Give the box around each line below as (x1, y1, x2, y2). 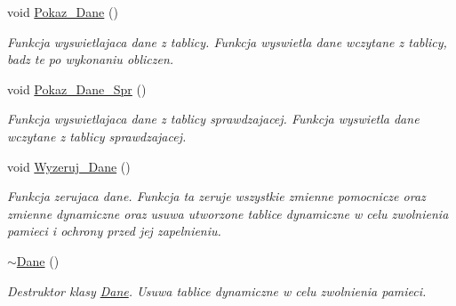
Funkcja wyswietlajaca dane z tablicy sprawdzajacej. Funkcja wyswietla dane (7, 109, 420, 128)
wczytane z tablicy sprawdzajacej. (7, 126, 187, 145)
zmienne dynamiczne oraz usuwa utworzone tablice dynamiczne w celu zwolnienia (7, 204, 449, 222)
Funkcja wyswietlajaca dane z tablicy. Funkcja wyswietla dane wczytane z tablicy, (7, 32, 447, 51)
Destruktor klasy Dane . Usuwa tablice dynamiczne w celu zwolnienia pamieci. (7, 281, 427, 300)
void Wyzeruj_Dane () (7, 157, 131, 175)
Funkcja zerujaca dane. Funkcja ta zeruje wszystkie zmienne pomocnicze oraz (7, 187, 426, 205)
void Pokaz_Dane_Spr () (7, 79, 147, 98)
